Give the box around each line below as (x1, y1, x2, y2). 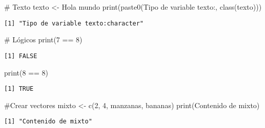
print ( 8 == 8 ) (4, 67, 49, 78)
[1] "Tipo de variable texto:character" (4, 19, 144, 27)
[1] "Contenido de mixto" (4, 118, 92, 125)
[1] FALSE (4, 52, 37, 60)
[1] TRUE (4, 85, 34, 93)
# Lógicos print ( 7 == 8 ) (4, 34, 83, 45)
